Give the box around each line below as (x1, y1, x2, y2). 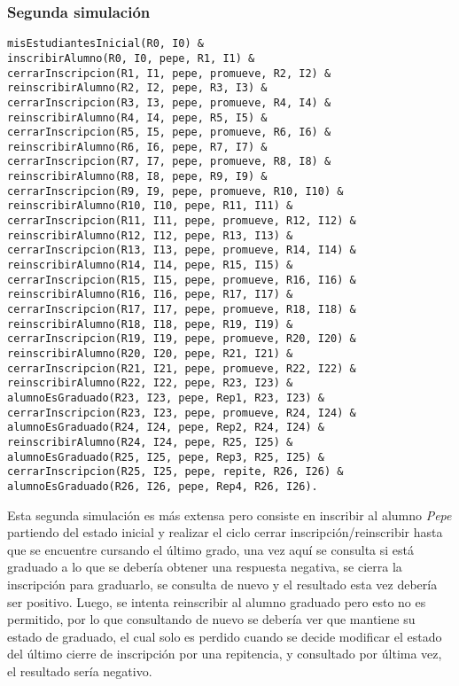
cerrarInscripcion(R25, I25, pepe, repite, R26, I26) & (7, 465, 344, 479)
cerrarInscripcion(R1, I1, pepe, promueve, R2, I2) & (7, 66, 331, 80)
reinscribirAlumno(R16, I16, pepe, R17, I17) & (7, 288, 293, 301)
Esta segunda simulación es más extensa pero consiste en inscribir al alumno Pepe (7, 505, 452, 524)
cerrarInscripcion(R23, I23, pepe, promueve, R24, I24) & (7, 406, 356, 419)
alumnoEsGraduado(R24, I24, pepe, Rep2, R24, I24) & (7, 421, 324, 434)
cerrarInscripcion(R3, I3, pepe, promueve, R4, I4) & (7, 96, 331, 109)
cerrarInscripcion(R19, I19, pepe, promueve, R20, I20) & (7, 332, 356, 346)
